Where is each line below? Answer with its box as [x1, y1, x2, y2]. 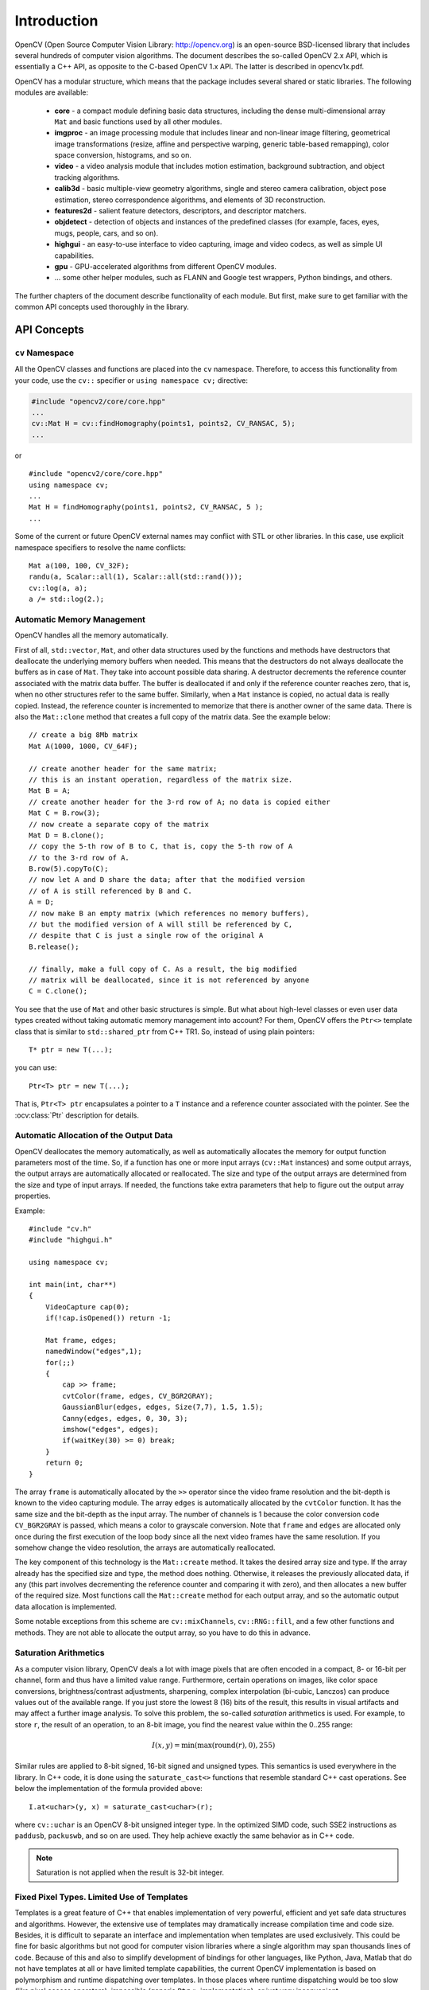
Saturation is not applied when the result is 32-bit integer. [36, 1867, 225, 1878]
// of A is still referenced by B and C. [29, 886, 192, 895]
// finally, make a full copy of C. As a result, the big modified [29, 964, 297, 974]
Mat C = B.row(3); [29, 809, 101, 817]
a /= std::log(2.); [29, 595, 105, 604]
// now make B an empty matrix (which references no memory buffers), [29, 908, 310, 918]
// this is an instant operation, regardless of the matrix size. [29, 775, 293, 784]
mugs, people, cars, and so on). [54, 228, 159, 238]
